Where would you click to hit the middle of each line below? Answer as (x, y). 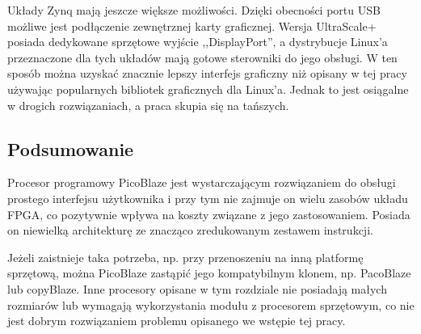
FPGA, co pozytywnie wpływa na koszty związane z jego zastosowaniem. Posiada (209, 214)
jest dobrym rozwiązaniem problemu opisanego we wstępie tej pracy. (177, 321)
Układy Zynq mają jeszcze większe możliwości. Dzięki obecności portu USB (194, 10)
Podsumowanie (71, 148)
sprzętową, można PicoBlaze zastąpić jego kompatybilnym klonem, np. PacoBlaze (209, 273)
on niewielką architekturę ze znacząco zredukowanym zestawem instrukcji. (190, 230)
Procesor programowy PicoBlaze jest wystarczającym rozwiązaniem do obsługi (202, 182)
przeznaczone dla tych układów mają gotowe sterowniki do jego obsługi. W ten (202, 57)
